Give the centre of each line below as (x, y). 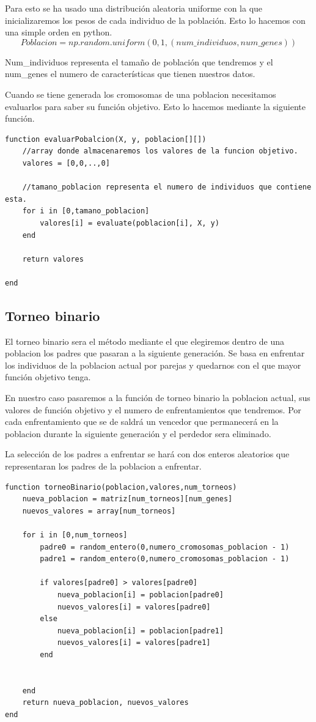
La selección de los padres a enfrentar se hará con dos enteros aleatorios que (147, 454)
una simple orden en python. (59, 32)
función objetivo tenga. (48, 377)
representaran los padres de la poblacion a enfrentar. (103, 466)
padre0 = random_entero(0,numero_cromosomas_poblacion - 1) (165, 547)
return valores (53, 259)
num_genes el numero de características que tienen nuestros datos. (130, 74)
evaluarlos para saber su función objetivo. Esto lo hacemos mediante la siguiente (155, 106)
